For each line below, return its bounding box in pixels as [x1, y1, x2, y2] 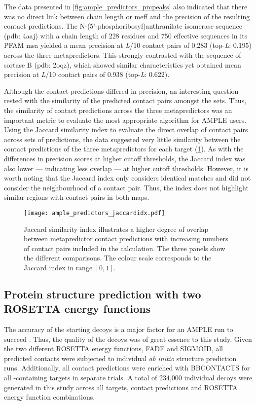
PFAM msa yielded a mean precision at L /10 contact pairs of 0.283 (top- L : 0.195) [4, 40, 252, 50]
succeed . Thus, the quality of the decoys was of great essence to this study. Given [4, 333, 252, 344]
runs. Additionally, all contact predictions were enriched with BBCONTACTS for [4, 363, 250, 373]
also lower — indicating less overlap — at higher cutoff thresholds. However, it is [4, 163, 249, 173]
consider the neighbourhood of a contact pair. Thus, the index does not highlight [4, 182, 249, 192]
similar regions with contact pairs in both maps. [4, 192, 149, 202]
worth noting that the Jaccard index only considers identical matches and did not [4, 173, 251, 183]
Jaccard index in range [24, 262, 93, 272]
